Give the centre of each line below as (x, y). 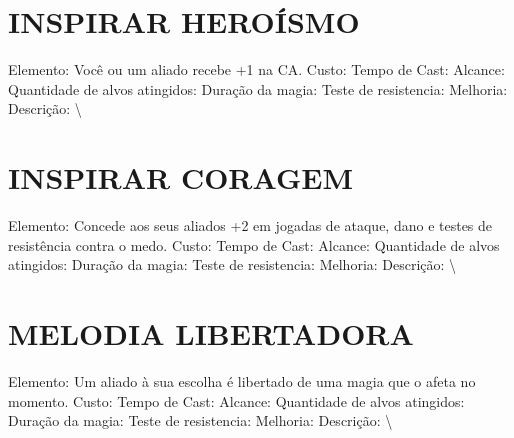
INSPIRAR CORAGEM (181, 177)
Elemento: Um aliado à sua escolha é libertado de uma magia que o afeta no (242, 380)
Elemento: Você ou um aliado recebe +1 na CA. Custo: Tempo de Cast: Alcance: (256, 69)
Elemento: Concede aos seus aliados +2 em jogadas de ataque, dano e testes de (250, 225)
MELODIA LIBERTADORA (211, 333)
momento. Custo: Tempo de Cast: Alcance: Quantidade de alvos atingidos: (236, 400)
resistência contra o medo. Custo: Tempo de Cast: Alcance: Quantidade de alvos (254, 244)
